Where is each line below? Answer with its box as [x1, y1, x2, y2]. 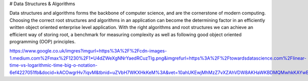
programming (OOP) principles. [9, 38, 76, 44]
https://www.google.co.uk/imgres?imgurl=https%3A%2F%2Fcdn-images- [9, 48, 167, 54]
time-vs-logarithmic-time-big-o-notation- [9, 62, 98, 68]
